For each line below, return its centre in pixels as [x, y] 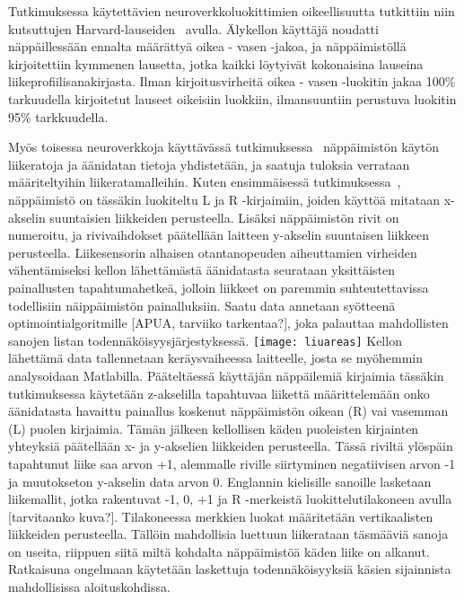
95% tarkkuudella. [58, 116]
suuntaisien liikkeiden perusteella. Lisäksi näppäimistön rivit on [224, 217]
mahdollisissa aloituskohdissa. [89, 587]
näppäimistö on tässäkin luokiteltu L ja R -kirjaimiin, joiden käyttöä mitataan [224, 199]
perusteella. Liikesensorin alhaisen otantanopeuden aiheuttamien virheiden [213, 252]
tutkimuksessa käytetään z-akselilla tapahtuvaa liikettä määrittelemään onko [219, 393]
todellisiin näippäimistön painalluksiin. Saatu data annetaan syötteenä [202, 305]
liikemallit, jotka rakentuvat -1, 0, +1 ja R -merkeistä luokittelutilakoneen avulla [230, 499]
